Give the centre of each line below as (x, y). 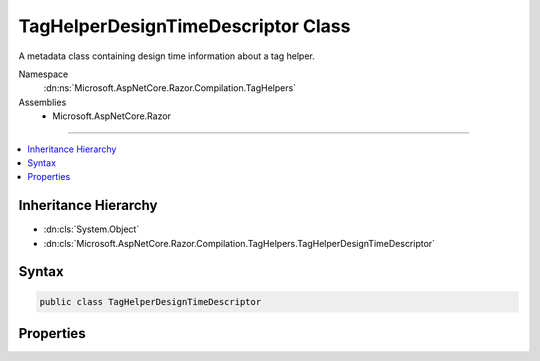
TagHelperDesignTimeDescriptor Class (184, 26)
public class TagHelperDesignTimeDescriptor (150, 301)
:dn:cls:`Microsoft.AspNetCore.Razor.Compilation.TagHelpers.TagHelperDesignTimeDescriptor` (239, 243)
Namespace (43, 74)
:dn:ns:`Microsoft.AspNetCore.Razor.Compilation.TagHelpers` (170, 88)
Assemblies (42, 102)
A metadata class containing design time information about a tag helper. (166, 56)
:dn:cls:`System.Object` (91, 229)
